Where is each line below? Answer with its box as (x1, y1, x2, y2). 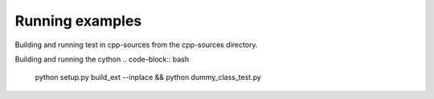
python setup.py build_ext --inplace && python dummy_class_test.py (35, 73, 261, 82)
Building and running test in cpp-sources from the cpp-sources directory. (14, 40, 258, 49)
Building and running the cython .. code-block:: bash (14, 54, 189, 64)
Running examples (14, 12, 142, 30)
